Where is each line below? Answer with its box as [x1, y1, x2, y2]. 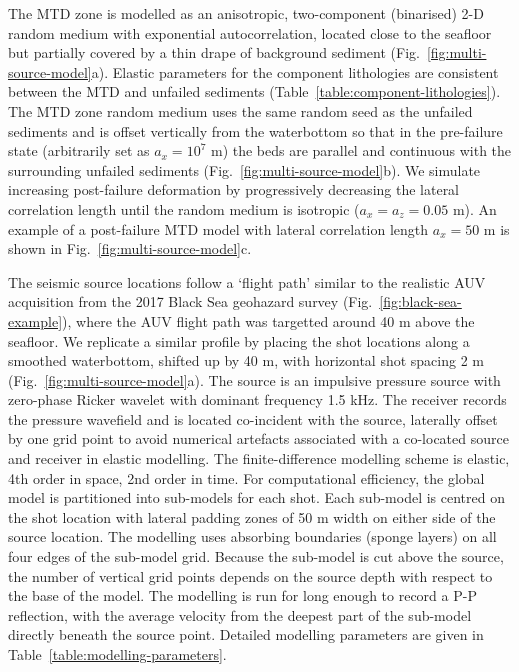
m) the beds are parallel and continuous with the [210, 140, 512, 161]
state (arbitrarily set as [8, 140, 150, 161]
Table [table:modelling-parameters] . [8, 644, 227, 664]
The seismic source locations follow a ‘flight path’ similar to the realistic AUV [8, 271, 486, 292]
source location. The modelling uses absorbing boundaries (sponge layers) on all [8, 526, 497, 547]
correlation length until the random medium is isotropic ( [8, 198, 360, 219]
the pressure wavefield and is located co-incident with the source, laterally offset [8, 408, 498, 429]
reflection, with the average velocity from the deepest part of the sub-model [8, 604, 472, 625]
